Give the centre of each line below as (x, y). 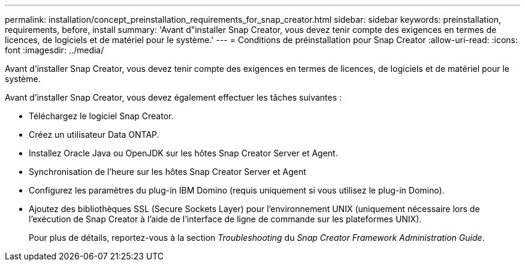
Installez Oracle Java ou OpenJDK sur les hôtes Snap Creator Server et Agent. (183, 153)
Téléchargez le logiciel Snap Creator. (101, 116)
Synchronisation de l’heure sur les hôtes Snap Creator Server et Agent (168, 172)
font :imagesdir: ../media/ (55, 50)
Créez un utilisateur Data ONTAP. (94, 134)
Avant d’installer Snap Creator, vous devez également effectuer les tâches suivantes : (174, 97)
